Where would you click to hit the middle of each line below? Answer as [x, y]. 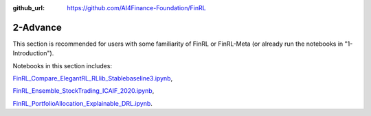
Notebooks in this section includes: [63, 66]
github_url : [29, 8]
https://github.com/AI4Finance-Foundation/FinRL [136, 8]
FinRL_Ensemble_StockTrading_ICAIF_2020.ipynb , [83, 91]
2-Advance [37, 27]
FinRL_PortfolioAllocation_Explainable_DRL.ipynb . [82, 103]
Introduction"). [33, 53]
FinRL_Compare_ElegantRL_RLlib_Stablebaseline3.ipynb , [93, 78]
